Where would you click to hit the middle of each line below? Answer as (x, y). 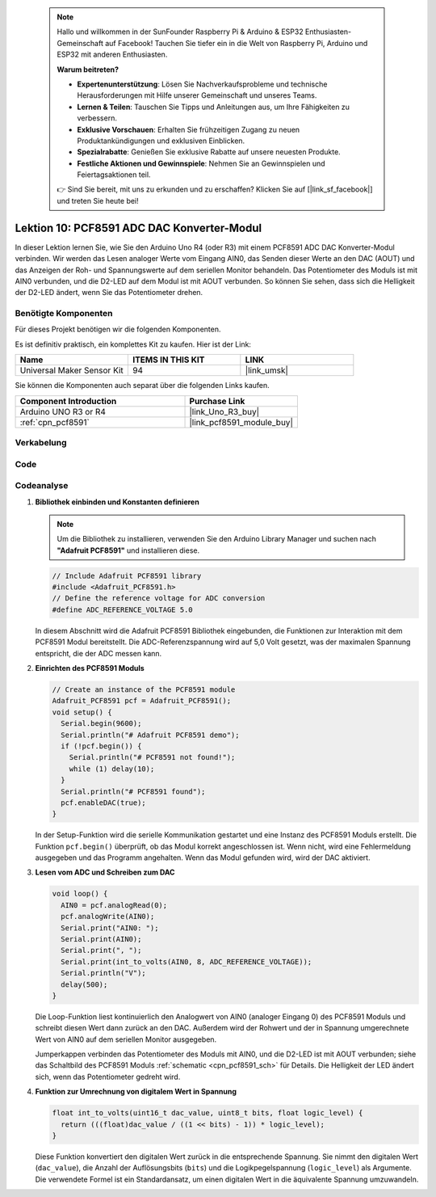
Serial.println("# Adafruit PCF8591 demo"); (150, 735)
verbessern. (97, 118)
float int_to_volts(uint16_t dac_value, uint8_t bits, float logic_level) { (208, 1113)
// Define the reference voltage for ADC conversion (159, 598)
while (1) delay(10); (112, 769)
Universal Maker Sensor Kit (72, 370)
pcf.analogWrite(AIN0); (108, 917)
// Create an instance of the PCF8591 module (144, 689)
